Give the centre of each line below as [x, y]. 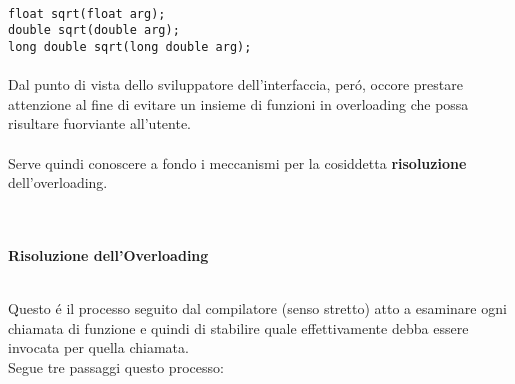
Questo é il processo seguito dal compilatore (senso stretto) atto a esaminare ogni [257, 308]
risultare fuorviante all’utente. [100, 123]
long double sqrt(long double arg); [130, 46]
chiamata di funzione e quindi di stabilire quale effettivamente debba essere [238, 327]
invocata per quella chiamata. [98, 347]
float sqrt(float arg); [87, 13]
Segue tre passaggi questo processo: [116, 366]
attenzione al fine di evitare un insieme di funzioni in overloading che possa [238, 103]
